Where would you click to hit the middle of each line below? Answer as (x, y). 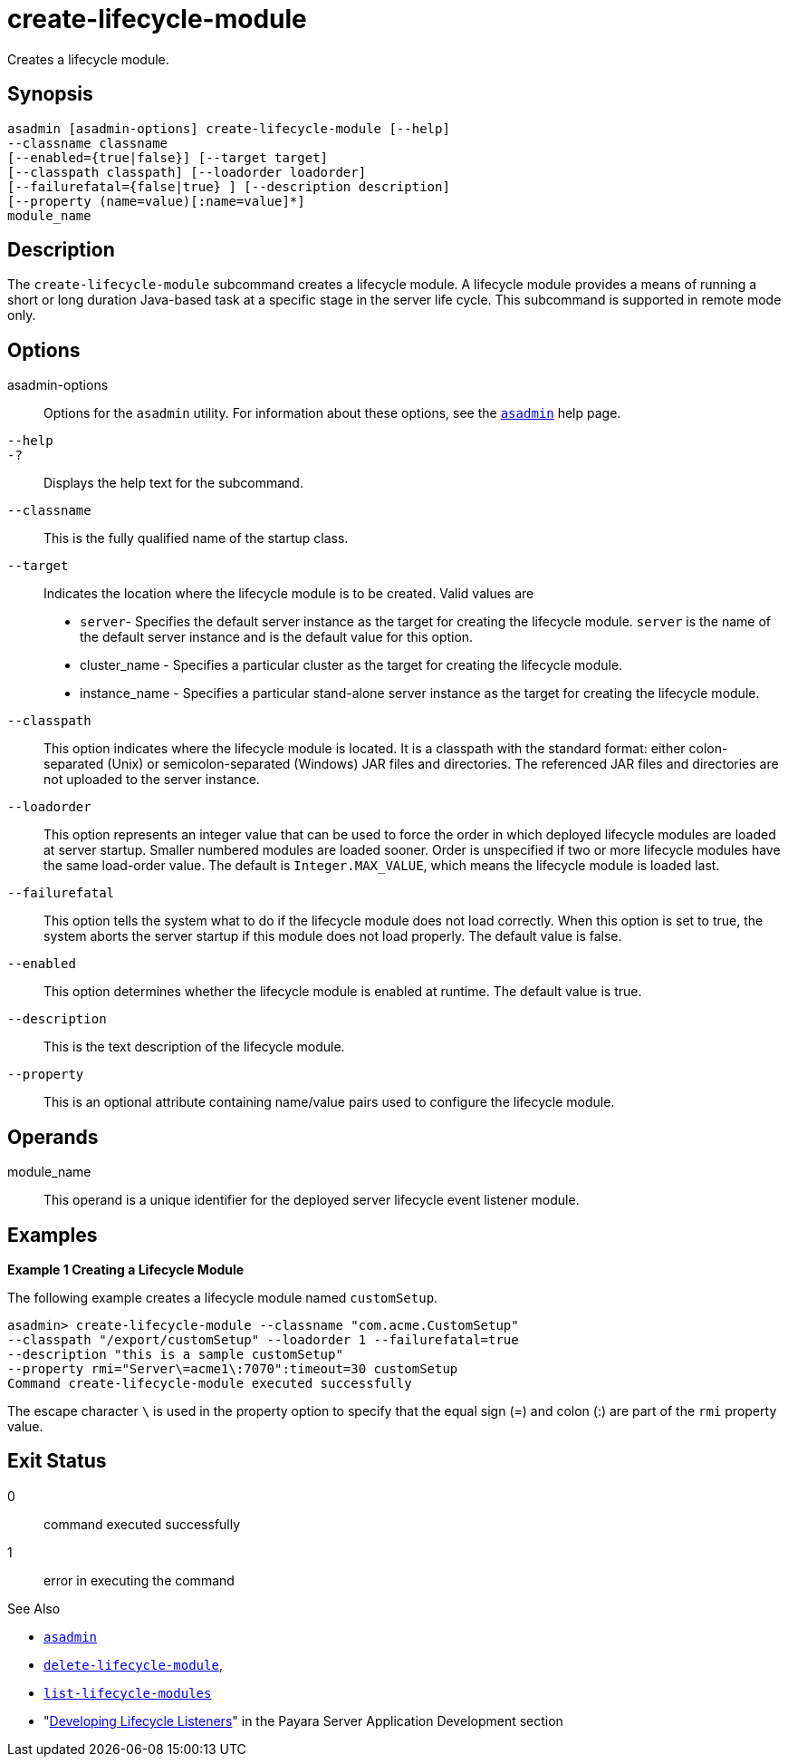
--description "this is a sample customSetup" (175, 1354)
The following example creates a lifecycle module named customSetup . (223, 1297)
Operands (53, 1137)
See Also (34, 1608)
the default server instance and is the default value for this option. (277, 637)
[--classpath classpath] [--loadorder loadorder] (187, 172)
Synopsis (50, 94)
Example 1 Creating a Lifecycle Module (126, 1269)
